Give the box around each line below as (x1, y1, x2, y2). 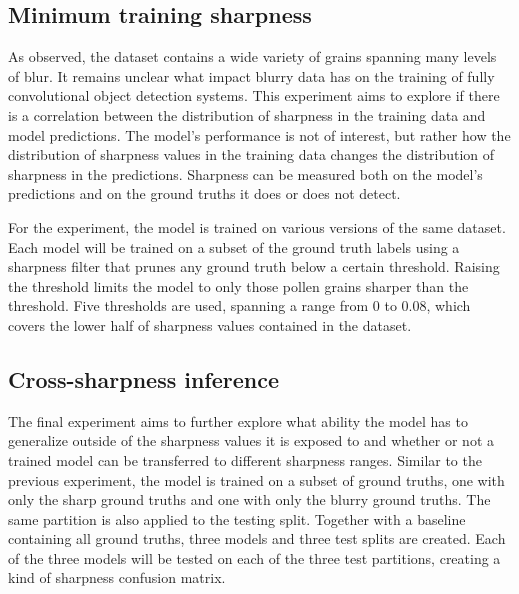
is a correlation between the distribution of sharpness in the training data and (8, 104, 486, 125)
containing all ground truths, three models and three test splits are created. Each (8, 528, 506, 549)
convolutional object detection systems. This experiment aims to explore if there (8, 85, 500, 106)
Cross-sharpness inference (8, 363, 280, 394)
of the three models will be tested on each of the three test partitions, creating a (8, 547, 501, 568)
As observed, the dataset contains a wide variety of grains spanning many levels (8, 46, 497, 67)
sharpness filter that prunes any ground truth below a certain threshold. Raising (8, 256, 500, 277)
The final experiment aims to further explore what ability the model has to (8, 410, 468, 431)
